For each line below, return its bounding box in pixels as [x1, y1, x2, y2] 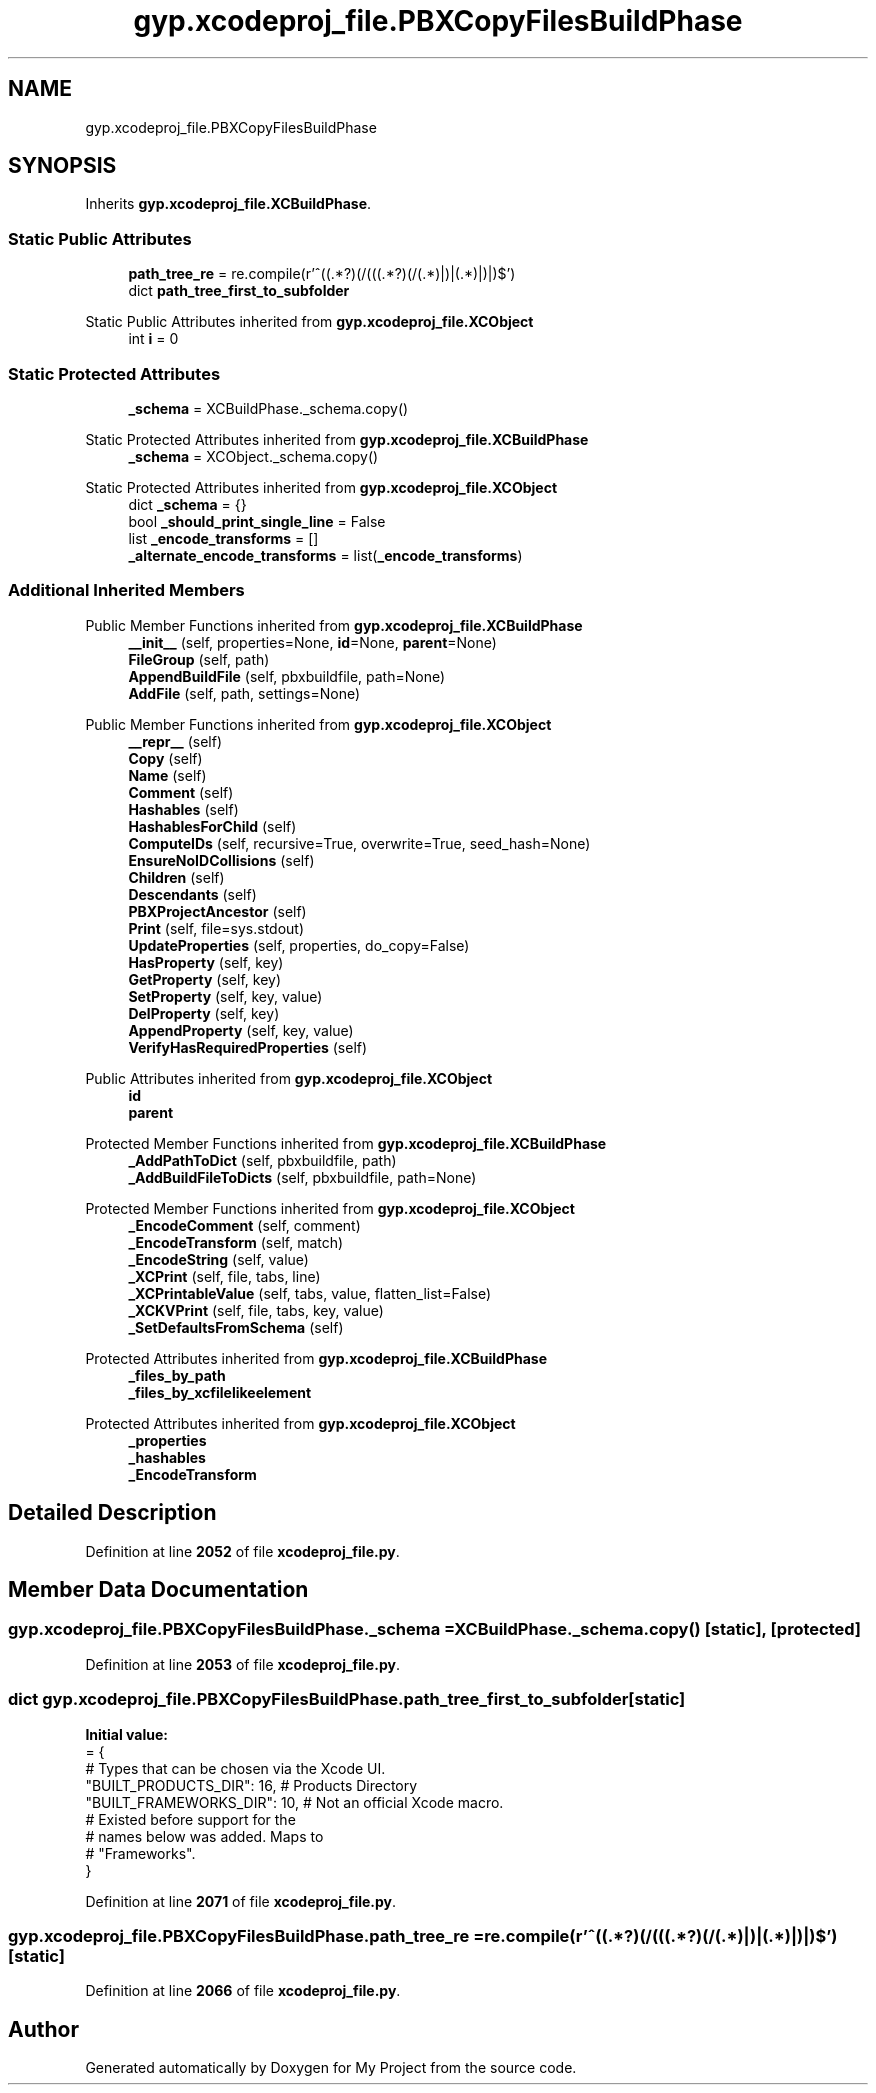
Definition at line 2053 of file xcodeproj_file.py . [85, 1655, 400, 1673]
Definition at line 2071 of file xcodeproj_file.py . [85, 1892, 397, 1910]
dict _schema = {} [128, 495, 247, 513]
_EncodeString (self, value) [128, 1250, 309, 1268]
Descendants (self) [128, 885, 257, 903]
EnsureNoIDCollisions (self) [128, 851, 315, 869]
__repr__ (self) [128, 732, 223, 750]
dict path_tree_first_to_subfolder [128, 282, 350, 300]
